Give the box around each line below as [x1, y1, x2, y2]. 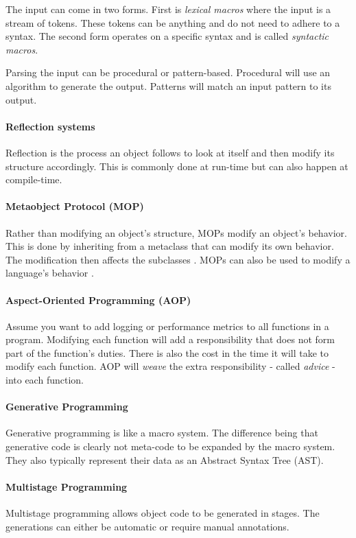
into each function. [5, 373, 84, 387]
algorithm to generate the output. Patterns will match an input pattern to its [5, 78, 331, 93]
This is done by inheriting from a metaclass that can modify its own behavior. [5, 239, 334, 253]
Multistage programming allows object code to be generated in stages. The [5, 506, 320, 520]
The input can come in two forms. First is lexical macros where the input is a [5, 2, 331, 16]
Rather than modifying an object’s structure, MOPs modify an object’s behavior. [5, 225, 347, 239]
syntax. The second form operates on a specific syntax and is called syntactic [5, 29, 329, 43]
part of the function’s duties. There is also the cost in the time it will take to [5, 345, 329, 360]
